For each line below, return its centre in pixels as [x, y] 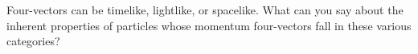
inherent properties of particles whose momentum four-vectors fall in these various [209, 25]
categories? [33, 41]
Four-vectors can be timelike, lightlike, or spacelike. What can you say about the [205, 10]
